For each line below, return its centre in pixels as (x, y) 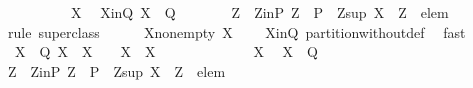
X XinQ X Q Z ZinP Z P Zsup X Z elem (259, 12)
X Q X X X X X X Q (166, 51)
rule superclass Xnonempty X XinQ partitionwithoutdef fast (236, 31)
